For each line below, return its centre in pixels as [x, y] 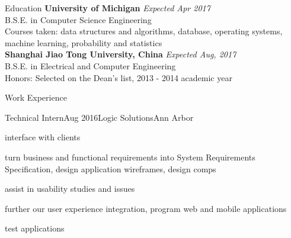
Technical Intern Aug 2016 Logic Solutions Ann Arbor [99, 117]
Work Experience [36, 97]
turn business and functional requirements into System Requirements [130, 157]
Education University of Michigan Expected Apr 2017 [108, 8]
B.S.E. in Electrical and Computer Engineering [90, 65]
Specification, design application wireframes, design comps [111, 168]
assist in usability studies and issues [70, 189]
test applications [35, 228]
